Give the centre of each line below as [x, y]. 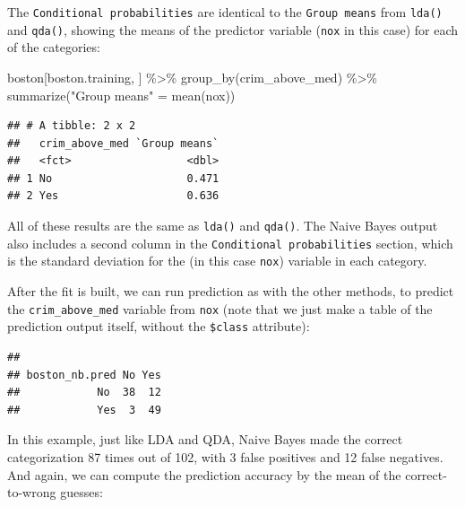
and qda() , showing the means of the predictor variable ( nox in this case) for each [233, 29]
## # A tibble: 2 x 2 [72, 126]
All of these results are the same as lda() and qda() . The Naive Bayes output [223, 226]
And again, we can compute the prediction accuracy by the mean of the [204, 474]
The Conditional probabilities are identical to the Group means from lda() [225, 12]
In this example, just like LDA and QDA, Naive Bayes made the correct [205, 439]
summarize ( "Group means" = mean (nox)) [121, 95]
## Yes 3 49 [84, 410]
